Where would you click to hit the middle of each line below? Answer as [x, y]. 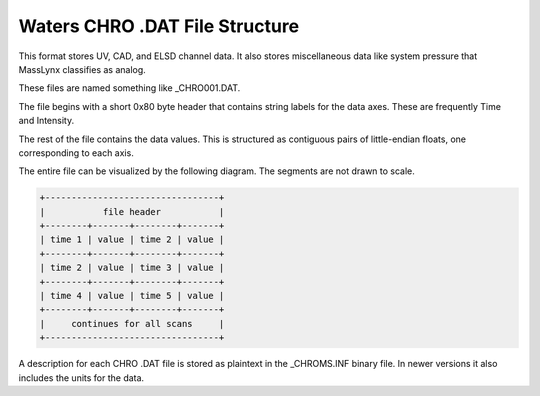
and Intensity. [46, 121]
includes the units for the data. [81, 377]
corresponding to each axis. [76, 152]
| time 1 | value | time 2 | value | [132, 239]
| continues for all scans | [132, 323]
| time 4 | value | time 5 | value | [132, 295]
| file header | [132, 211]
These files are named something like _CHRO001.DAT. [129, 88]
